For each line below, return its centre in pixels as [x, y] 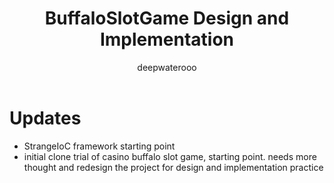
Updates [45, 118]
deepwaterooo [167, 67]
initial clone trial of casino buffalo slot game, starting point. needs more [170, 156]
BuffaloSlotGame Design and [167, 18]
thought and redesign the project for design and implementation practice [173, 167]
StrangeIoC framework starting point [99, 146]
